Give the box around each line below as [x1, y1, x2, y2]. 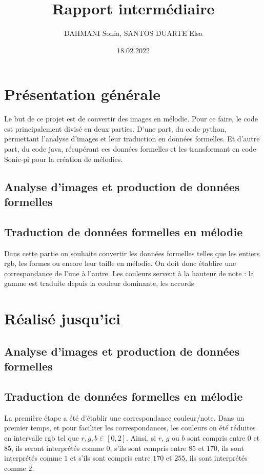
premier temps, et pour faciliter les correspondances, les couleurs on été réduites [4, 422, 256, 433]
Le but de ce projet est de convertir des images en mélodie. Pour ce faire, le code [4, 113, 258, 124]
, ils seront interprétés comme [11, 442, 104, 453]
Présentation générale [4, 84, 160, 105]
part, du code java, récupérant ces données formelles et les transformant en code [4, 143, 256, 154]
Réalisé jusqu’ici [4, 308, 121, 329]
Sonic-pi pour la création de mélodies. [4, 153, 123, 164]
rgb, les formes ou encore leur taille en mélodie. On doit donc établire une [4, 258, 236, 269]
